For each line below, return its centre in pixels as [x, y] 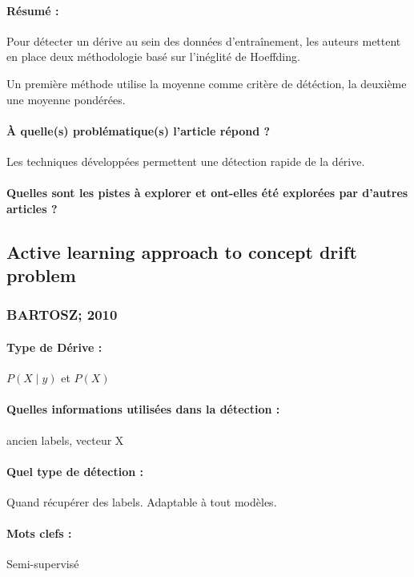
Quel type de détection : [75, 471]
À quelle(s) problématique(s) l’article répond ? [139, 130]
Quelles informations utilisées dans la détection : [143, 409]
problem [41, 275]
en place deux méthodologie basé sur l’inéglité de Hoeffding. [153, 56]
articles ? [32, 208]
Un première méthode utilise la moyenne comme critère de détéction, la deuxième [207, 83]
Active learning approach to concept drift [182, 251]
